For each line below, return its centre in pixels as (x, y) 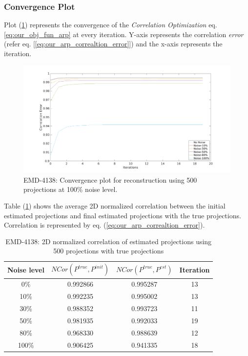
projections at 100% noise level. (71, 189)
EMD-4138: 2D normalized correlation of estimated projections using (109, 241)
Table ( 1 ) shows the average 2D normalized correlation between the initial (115, 206)
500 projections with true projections (109, 251)
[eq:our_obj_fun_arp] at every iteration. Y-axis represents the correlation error (124, 34)
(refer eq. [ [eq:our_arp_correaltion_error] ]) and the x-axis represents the (113, 44)
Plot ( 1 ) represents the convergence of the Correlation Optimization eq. (111, 25)
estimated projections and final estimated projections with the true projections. (123, 215)
